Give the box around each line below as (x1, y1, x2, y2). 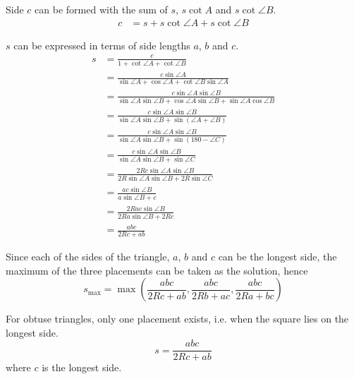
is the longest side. (42, 360, 122, 375)
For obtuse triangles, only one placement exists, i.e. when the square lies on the (6, 311, 349, 326)
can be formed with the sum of (35, 2, 168, 16)
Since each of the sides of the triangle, (6, 248, 170, 263)
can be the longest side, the (218, 248, 337, 263)
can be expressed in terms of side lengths (13, 37, 190, 52)
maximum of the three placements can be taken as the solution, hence (6, 263, 308, 277)
